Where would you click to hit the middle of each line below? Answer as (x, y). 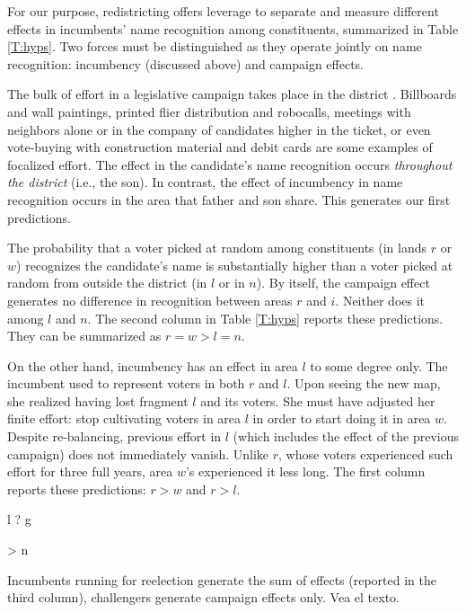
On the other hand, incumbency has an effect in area (153, 365)
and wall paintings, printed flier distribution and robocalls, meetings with (209, 111)
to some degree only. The (379, 365)
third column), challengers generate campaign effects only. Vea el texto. (203, 597)
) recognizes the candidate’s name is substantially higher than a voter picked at (235, 265)
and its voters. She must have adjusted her (318, 400)
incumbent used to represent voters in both (126, 383)
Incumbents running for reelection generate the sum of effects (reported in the (222, 579)
